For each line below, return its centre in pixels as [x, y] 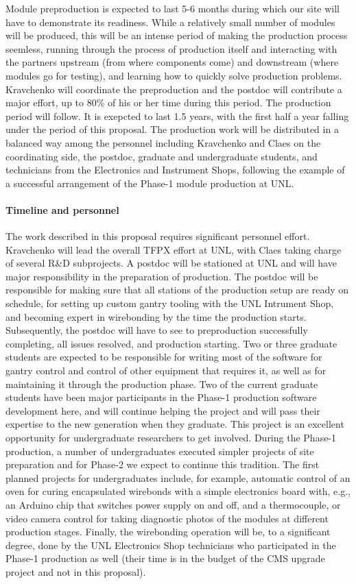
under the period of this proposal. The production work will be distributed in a [172, 129]
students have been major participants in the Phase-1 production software [161, 397]
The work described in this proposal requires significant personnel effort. [158, 236]
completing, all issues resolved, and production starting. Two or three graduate [171, 343]
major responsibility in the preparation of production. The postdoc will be [162, 276]
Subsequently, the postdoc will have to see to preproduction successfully [157, 330]
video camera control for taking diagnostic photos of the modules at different [167, 518]
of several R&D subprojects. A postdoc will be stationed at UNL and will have [171, 263]
